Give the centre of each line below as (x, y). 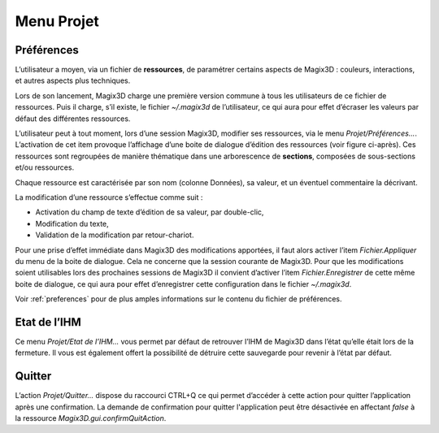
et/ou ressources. (45, 167)
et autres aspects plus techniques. (73, 80)
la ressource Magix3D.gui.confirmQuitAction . (91, 418)
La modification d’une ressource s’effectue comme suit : (109, 197)
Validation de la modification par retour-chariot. (115, 235)
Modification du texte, (72, 223)
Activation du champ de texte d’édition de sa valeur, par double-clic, (150, 212)
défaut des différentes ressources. (73, 119)
